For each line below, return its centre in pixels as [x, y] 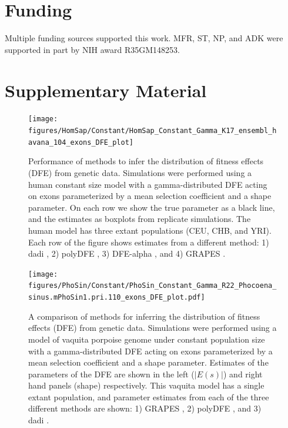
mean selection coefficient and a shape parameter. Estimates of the [148, 362]
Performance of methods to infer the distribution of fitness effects [146, 161]
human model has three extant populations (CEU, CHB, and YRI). [150, 230]
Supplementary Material [106, 90]
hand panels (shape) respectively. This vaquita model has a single [146, 385]
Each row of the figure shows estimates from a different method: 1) [149, 242]
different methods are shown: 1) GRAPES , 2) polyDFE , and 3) [145, 408]
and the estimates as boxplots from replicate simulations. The [140, 219]
